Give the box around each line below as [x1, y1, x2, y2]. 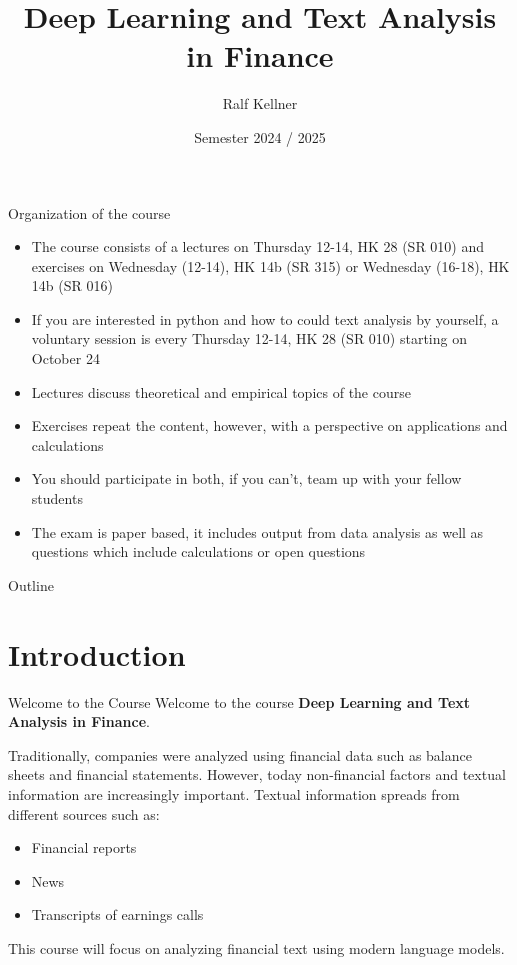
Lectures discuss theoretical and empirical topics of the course [31, 381, 411, 402]
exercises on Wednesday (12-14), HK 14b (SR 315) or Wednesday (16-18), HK [31, 255, 510, 276]
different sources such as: [8, 803, 160, 824]
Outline [8, 574, 54, 595]
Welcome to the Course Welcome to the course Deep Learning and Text [8, 691, 471, 712]
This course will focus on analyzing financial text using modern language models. [8, 937, 505, 958]
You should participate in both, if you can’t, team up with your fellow [31, 468, 462, 489]
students [31, 488, 83, 509]
